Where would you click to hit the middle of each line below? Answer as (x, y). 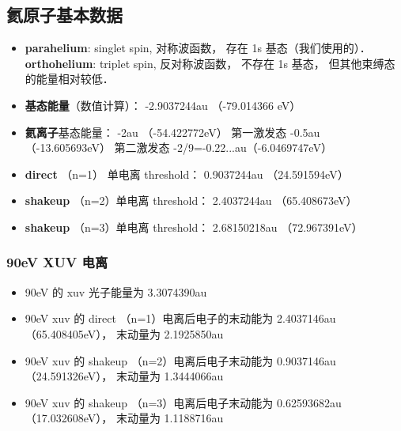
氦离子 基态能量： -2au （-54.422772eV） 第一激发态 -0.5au (172, 132)
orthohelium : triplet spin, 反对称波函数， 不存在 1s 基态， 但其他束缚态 (210, 63)
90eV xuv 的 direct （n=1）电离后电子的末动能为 (149, 318)
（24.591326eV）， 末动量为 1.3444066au (124, 376)
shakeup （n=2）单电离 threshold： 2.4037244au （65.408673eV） (191, 200)
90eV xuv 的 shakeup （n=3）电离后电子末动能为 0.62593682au (183, 402)
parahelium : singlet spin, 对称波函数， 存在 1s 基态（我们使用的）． (198, 48)
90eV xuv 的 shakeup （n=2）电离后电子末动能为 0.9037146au (180, 360)
